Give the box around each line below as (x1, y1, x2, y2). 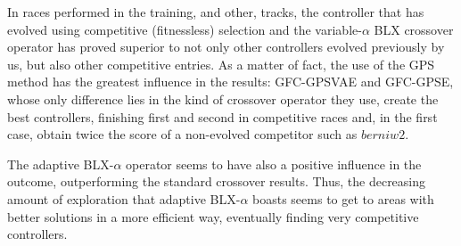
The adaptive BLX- (7, 154, 114, 173)
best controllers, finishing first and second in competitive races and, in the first (7, 107, 438, 126)
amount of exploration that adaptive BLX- (7, 189, 241, 208)
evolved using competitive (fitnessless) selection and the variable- (7, 20, 362, 38)
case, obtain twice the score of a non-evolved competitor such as (7, 125, 358, 143)
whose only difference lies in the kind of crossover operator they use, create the (7, 89, 439, 108)
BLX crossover (374, 20, 454, 38)
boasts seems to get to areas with (252, 189, 434, 208)
